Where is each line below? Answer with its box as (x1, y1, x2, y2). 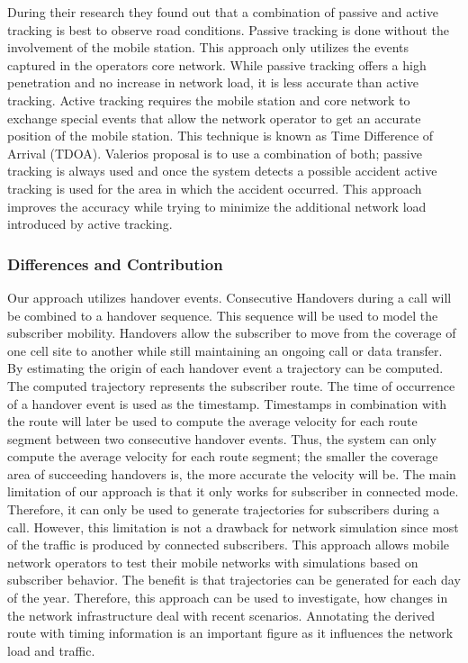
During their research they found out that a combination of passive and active (7, 3, 438, 21)
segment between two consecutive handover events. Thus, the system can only (7, 429, 436, 448)
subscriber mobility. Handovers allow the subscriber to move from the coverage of (7, 323, 456, 342)
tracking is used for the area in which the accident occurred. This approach (7, 178, 422, 197)
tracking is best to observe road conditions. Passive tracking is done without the (7, 20, 449, 39)
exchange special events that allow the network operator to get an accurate (7, 108, 421, 127)
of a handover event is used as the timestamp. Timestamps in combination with (7, 394, 447, 413)
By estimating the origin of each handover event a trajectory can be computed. (7, 359, 444, 377)
